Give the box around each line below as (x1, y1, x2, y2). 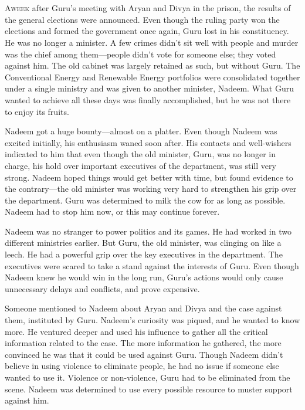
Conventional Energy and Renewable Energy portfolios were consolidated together (5, 70, 300, 83)
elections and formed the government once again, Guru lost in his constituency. (5, 25, 289, 37)
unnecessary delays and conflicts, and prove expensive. (5, 282, 200, 294)
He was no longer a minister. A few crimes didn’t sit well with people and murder (5, 36, 299, 48)
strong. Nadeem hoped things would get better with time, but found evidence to (5, 171, 293, 183)
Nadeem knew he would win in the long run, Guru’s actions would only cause (5, 271, 283, 283)
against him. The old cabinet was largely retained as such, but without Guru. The (5, 59, 300, 72)
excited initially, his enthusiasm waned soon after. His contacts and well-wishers (5, 136, 292, 148)
